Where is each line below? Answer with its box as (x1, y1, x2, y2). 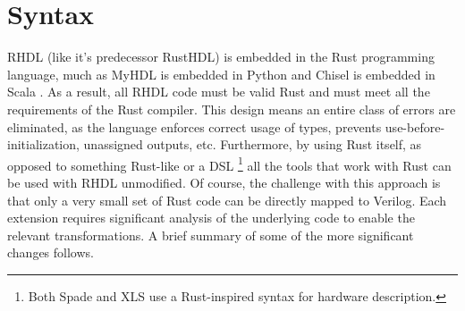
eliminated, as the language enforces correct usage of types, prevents (7, 117, 382, 136)
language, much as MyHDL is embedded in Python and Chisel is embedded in (7, 64, 435, 83)
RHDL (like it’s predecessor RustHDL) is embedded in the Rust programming (7, 47, 435, 66)
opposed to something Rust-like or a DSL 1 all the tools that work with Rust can (7, 153, 452, 174)
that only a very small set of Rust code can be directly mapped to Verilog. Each (7, 190, 447, 209)
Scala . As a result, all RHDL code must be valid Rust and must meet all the (7, 82, 430, 101)
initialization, (7, 135, 80, 154)
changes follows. (7, 243, 94, 262)
